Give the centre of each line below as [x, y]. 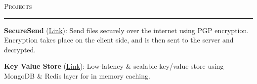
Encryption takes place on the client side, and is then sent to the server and [119, 40]
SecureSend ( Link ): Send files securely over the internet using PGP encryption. [127, 30]
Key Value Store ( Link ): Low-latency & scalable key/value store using [114, 66]
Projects [18, 6]
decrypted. [20, 49]
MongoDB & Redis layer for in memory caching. [77, 75]
